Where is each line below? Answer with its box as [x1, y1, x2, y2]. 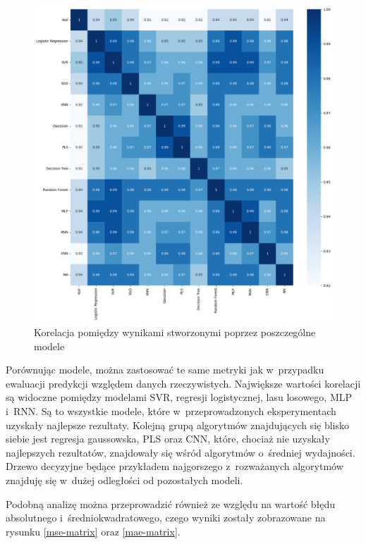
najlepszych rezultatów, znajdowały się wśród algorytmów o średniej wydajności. [6, 445, 355, 459]
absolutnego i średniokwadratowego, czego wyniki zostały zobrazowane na [6, 510, 326, 525]
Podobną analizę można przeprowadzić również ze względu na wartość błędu [6, 496, 336, 511]
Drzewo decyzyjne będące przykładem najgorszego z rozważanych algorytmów [6, 459, 343, 474]
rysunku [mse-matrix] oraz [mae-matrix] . [6, 524, 181, 538]
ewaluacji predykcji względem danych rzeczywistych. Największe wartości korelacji [6, 376, 361, 390]
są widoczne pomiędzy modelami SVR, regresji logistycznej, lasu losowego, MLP [6, 390, 353, 404]
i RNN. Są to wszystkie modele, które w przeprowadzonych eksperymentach [6, 404, 336, 419]
